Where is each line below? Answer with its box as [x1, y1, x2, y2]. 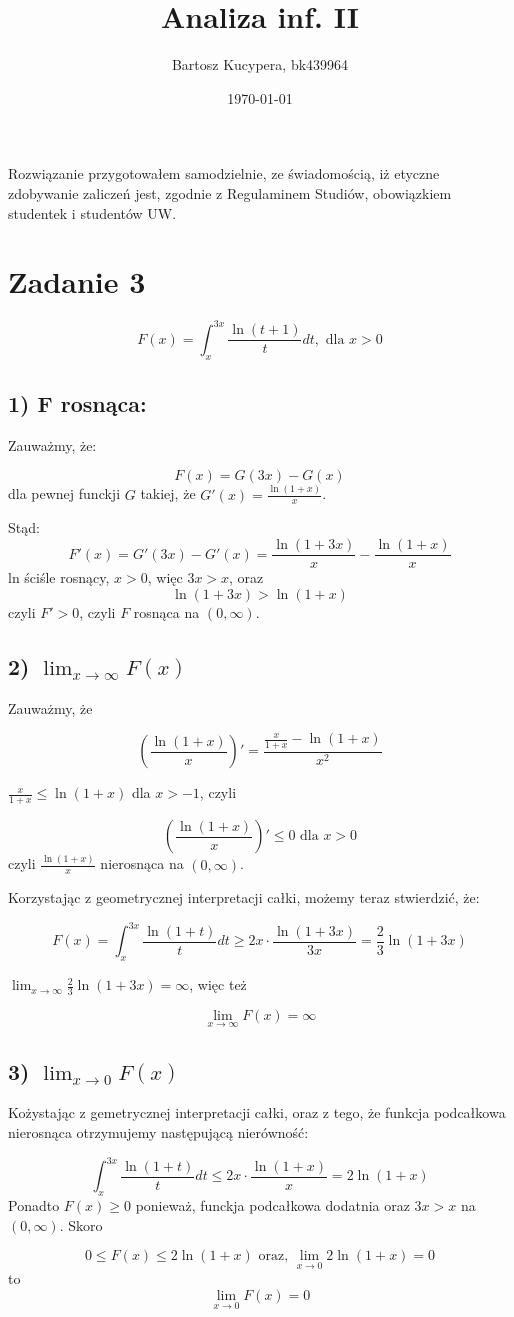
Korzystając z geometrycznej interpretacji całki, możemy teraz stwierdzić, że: [8, 887, 480, 908]
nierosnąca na [100, 853, 184, 874]
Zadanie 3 [8, 261, 146, 302]
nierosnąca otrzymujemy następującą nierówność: [8, 1122, 309, 1143]
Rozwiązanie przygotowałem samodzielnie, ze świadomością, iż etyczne [8, 163, 440, 184]
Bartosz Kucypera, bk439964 [171, 54, 349, 75]
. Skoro [59, 1214, 103, 1235]
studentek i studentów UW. [8, 202, 177, 223]
